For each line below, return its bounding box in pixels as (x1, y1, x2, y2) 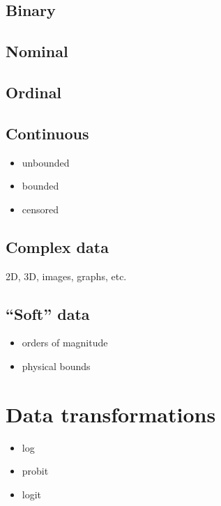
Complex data (6, 236, 109, 257)
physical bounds (22, 358, 91, 373)
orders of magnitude (22, 335, 108, 350)
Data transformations (6, 399, 216, 428)
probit (22, 463, 49, 478)
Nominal (6, 40, 68, 62)
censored (22, 201, 59, 216)
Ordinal (6, 81, 62, 102)
